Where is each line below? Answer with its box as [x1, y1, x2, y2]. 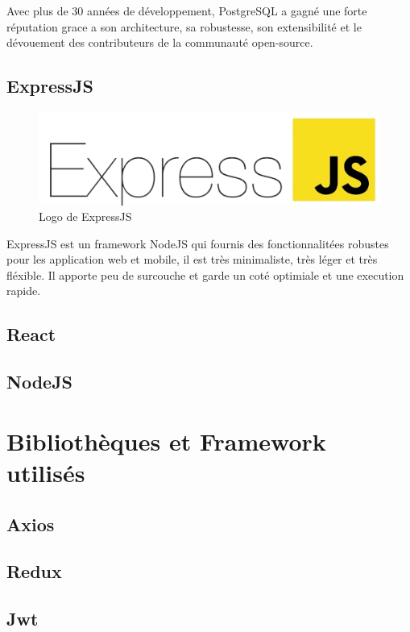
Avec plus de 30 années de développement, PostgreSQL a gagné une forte [6, 2, 367, 19]
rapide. [6, 282, 41, 299]
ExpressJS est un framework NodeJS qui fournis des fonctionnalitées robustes [6, 235, 389, 252]
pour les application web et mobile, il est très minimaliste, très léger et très [6, 251, 378, 268]
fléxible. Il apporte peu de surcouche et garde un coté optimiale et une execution [6, 266, 404, 283]
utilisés [6, 456, 85, 489]
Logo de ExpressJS [39, 208, 132, 225]
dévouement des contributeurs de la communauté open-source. [6, 34, 313, 51]
